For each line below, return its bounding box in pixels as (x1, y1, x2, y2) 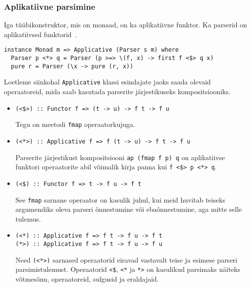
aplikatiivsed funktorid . (4, 29, 77, 39)
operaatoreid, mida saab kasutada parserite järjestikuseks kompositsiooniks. (4, 86, 231, 97)
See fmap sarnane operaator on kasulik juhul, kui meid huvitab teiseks (15, 194, 226, 205)
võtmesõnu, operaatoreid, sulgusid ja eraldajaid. (15, 274, 159, 284)
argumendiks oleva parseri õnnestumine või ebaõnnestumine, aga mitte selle (15, 204, 242, 214)
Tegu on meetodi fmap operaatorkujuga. (15, 119, 135, 129)
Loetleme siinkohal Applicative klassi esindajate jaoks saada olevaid (4, 77, 211, 87)
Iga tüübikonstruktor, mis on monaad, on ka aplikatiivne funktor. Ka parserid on (4, 20, 247, 30)
